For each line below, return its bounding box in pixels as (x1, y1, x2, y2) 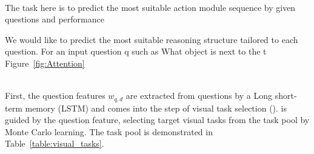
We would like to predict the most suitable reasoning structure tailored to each (5, 33, 298, 45)
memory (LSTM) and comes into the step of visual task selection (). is (25, 101, 287, 114)
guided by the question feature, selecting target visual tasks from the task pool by (5, 113, 310, 126)
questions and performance (5, 13, 104, 25)
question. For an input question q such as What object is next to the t (5, 45, 267, 58)
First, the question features (5, 89, 105, 102)
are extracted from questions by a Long (125, 89, 272, 102)
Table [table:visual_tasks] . (5, 137, 104, 150)
